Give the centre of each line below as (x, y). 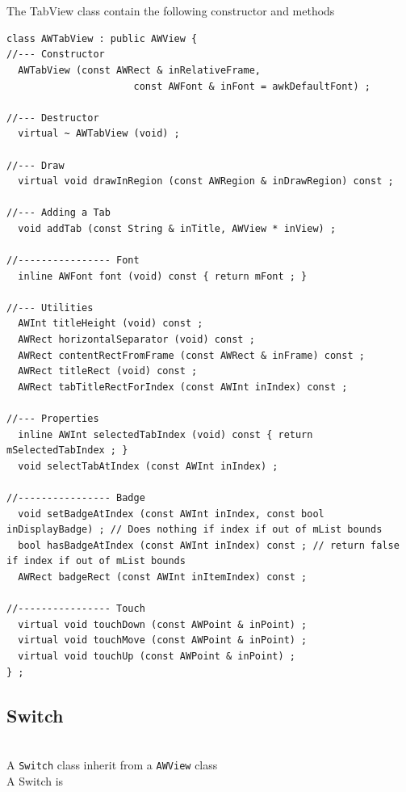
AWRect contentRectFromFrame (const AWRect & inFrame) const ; (191, 355)
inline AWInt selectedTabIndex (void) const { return (165, 434)
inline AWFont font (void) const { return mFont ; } (163, 276)
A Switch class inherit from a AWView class (112, 764)
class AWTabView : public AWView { (102, 38)
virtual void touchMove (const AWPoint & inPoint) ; (163, 640)
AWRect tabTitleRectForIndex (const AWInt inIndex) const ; (183, 387)
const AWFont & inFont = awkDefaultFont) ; (252, 86)
